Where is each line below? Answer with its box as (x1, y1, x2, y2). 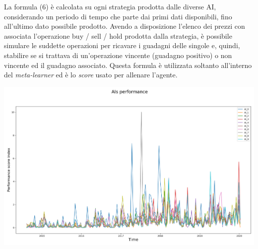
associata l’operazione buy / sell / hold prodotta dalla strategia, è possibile (4, 30, 232, 41)
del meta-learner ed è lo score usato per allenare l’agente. (4, 69, 178, 80)
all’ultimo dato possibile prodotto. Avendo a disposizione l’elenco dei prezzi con (4, 21, 245, 31)
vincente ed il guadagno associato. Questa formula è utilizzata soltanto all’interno (4, 60, 252, 70)
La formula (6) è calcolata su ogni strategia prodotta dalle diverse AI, (4, 1, 216, 11)
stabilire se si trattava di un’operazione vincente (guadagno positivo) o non (4, 50, 232, 60)
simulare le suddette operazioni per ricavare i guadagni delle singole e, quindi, (4, 40, 240, 51)
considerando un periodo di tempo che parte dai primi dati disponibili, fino (4, 11, 232, 21)
